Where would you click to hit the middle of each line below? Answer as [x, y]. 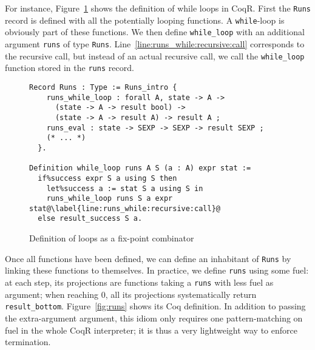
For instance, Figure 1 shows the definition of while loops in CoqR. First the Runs [158, 8]
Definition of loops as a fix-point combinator [112, 238]
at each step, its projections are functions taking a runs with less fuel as [139, 282]
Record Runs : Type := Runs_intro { [103, 87]
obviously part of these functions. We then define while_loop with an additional [155, 32]
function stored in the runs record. [69, 68]
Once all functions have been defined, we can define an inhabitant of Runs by [148, 258]
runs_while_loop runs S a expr [110, 199]
